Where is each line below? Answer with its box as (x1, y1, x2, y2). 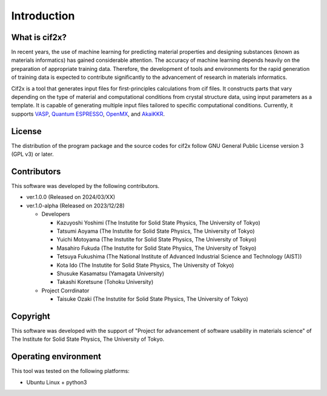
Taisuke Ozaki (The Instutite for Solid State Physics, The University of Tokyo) (56, 295, 248, 303)
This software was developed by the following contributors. (11, 183, 160, 189)
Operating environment (11, 352, 102, 362)
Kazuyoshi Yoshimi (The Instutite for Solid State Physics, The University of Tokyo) (56, 219, 260, 226)
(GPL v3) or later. (11, 150, 54, 158)
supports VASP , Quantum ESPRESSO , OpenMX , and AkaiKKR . (11, 110, 165, 118)
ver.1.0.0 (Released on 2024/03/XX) (26, 193, 116, 201)
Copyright (11, 311, 51, 321)
